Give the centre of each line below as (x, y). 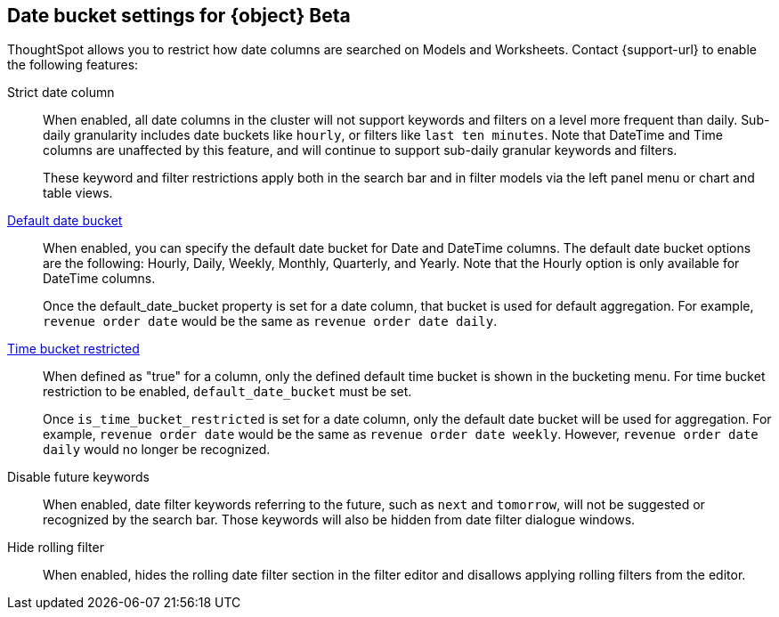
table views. (78, 193)
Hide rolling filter (56, 548)
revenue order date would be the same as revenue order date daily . (270, 321)
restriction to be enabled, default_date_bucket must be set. (227, 392)
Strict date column (61, 93)
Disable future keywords (78, 477)
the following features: (73, 65)
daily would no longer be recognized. (157, 450)
